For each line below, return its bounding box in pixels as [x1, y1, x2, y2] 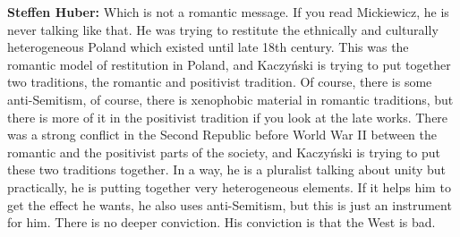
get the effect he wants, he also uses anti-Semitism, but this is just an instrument [7, 195, 452, 214]
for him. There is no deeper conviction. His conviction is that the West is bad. [7, 213, 436, 232]
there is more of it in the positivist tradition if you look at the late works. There [7, 107, 448, 126]
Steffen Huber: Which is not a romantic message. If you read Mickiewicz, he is [7, 3, 449, 21]
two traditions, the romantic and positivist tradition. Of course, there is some [7, 72, 432, 91]
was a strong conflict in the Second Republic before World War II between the [7, 125, 438, 144]
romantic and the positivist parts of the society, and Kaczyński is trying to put [7, 142, 440, 161]
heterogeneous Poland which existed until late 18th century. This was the [7, 38, 409, 56]
